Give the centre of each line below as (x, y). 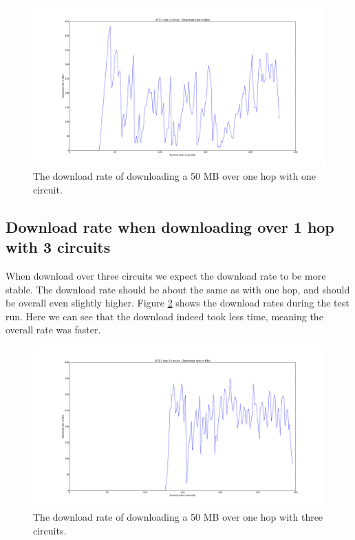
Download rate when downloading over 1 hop (170, 226)
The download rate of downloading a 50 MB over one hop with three (178, 517)
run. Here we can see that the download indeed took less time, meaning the (164, 316)
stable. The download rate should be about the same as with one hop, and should (178, 289)
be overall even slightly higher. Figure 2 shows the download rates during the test (177, 303)
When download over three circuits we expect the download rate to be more (166, 275)
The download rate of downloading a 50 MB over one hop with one (174, 176)
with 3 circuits (58, 247)
